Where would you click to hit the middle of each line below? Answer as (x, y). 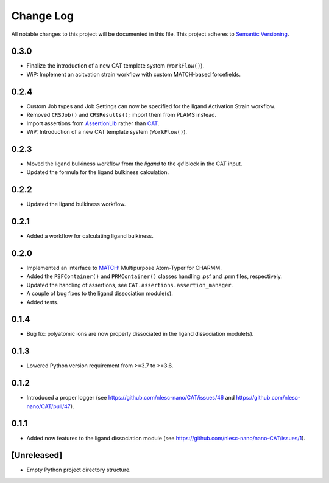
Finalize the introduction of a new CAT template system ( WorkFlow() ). (115, 66)
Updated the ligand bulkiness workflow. (76, 204)
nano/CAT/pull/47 (49, 406)
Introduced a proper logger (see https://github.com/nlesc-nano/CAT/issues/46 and (131, 398)
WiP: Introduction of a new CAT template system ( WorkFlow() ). (107, 131)
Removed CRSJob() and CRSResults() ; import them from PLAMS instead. (121, 115)
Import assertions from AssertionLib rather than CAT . (93, 123)
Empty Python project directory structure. (79, 470)
